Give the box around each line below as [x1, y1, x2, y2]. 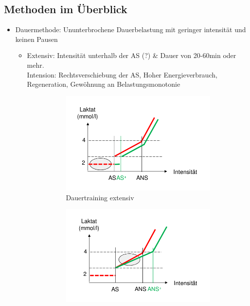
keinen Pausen [15, 34, 58, 44]
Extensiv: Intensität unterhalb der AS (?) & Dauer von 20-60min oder [27, 50, 236, 60]
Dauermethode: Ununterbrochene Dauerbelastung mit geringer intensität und [15, 24, 246, 35]
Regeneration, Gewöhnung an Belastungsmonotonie [27, 79, 180, 89]
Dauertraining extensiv [66, 192, 134, 202]
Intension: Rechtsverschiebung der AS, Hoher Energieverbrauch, [27, 69, 217, 79]
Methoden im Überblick [4, 1, 127, 17]
